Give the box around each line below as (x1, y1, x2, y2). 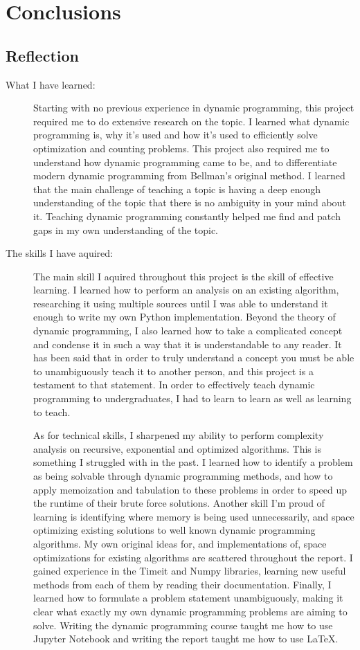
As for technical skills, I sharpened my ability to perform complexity (33, 428, 324, 442)
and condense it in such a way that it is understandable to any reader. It (33, 336, 342, 351)
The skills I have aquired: (6, 246, 113, 260)
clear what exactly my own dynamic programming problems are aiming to (33, 604, 348, 618)
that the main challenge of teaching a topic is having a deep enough (33, 181, 321, 196)
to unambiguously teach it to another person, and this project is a (33, 363, 314, 378)
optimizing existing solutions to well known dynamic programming (33, 523, 316, 537)
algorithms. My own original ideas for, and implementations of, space (33, 536, 327, 550)
